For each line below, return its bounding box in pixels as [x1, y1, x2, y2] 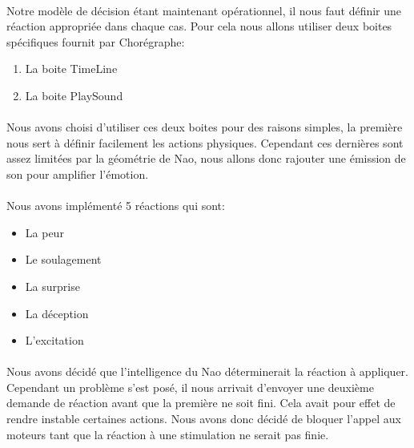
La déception [25, 305, 89, 321]
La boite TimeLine [25, 60, 118, 77]
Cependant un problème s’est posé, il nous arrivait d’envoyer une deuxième [6, 378, 374, 395]
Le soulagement [25, 251, 102, 268]
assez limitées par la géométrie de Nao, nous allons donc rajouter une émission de [6, 150, 406, 167]
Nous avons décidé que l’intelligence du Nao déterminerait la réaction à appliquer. [6, 363, 408, 380]
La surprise [25, 277, 80, 294]
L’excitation [25, 332, 84, 349]
